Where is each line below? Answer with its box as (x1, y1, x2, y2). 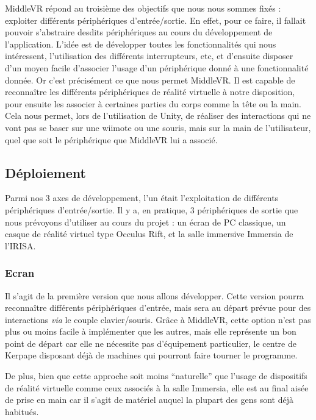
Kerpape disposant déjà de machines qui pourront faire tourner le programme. (5, 349, 298, 361)
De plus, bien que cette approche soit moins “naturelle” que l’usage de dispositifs (5, 369, 307, 382)
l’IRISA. (5, 239, 36, 252)
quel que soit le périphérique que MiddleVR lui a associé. (5, 133, 218, 146)
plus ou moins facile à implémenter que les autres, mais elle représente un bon (5, 325, 296, 338)
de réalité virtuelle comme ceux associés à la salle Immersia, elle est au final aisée (5, 381, 309, 394)
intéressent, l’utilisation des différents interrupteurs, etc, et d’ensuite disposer (5, 49, 293, 62)
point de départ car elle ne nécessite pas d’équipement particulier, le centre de (5, 336, 296, 349)
